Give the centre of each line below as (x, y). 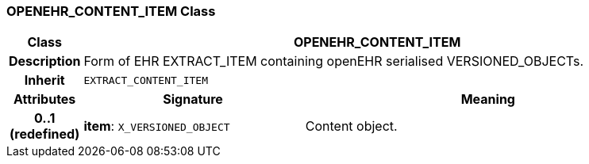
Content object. (351, 126)
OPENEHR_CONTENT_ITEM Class (111, 11)
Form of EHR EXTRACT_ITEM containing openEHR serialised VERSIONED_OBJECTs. (334, 61)
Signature (193, 99)
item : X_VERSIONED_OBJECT (157, 126)
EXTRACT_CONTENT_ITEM (146, 80)
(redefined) (45, 134)
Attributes (45, 99)
